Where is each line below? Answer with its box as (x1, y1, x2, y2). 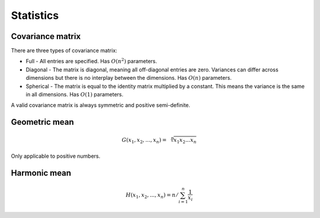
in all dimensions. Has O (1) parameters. (25, 91, 124, 98)
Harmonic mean (11, 168, 71, 178)
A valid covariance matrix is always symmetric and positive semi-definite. (11, 102, 191, 109)
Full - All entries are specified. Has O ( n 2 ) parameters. (25, 57, 157, 65)
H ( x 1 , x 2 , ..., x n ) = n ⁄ (125, 191, 178, 200)
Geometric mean (11, 117, 74, 127)
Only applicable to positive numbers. (11, 152, 101, 160)
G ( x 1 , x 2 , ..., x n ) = (121, 136, 167, 145)
